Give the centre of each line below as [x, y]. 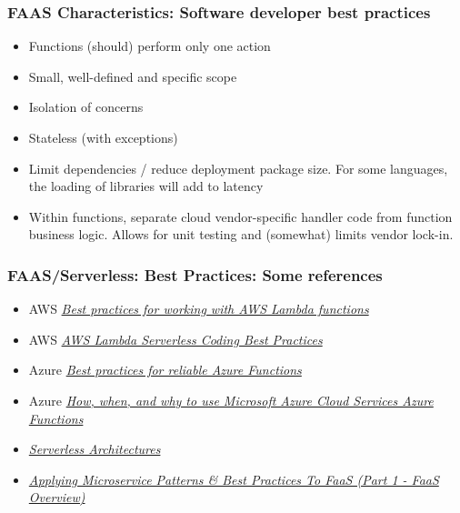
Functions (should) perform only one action [150, 46]
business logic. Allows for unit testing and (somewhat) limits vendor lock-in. [241, 234]
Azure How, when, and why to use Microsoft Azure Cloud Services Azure [231, 400]
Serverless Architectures [95, 449]
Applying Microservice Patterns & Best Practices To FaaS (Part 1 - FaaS [234, 479]
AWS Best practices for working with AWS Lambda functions [199, 309]
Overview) [57, 497]
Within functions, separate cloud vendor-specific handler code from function [240, 216]
